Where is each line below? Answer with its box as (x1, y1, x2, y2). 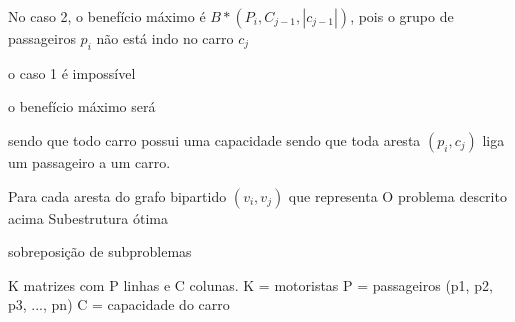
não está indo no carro (96, 28, 234, 48)
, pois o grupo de (350, 6, 454, 26)
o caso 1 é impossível (8, 62, 136, 83)
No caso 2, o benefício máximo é (8, 6, 206, 26)
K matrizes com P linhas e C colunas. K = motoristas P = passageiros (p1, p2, (8, 274, 493, 295)
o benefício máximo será (8, 96, 156, 117)
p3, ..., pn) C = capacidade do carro (8, 294, 230, 315)
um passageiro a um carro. (8, 151, 171, 172)
